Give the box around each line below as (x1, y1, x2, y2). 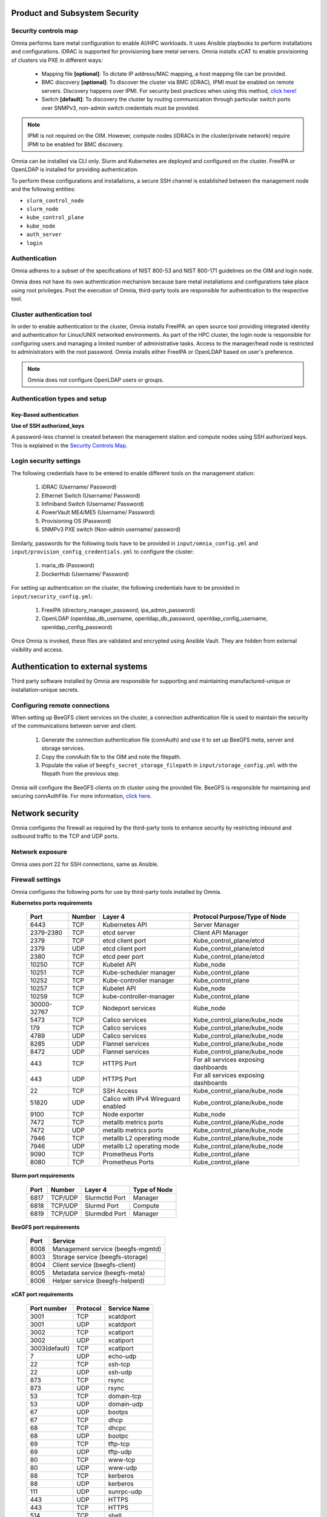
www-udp (108, 1463, 137, 1471)
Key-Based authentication (11, 411, 79, 418)
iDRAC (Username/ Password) (41, 483, 117, 491)
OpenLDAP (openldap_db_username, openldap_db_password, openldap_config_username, (41, 615, 268, 622)
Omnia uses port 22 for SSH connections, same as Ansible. (11, 860, 159, 868)
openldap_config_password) (41, 623, 113, 630)
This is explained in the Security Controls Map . (11, 442, 128, 449)
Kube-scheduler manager (102, 968, 176, 977)
